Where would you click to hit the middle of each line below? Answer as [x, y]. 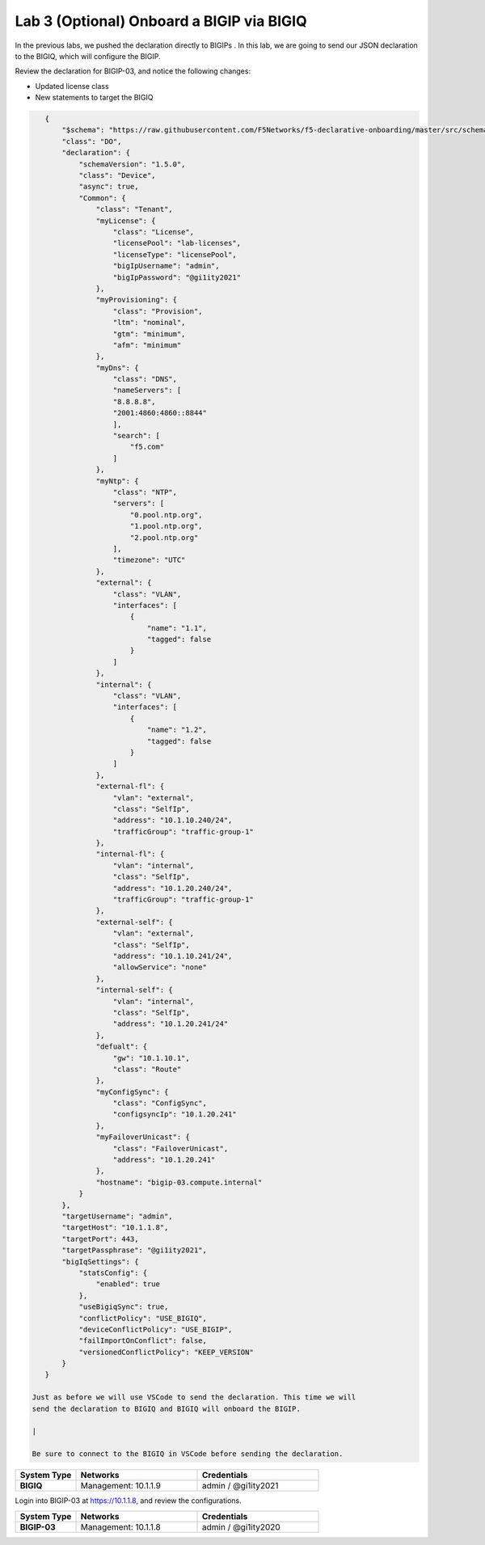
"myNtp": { [117, 481]
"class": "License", [153, 232]
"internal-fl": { [130, 854]
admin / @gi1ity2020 [241, 1526]
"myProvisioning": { [137, 300]
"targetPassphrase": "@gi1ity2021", [135, 1250]
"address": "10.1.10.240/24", [173, 820]
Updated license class [72, 86]
